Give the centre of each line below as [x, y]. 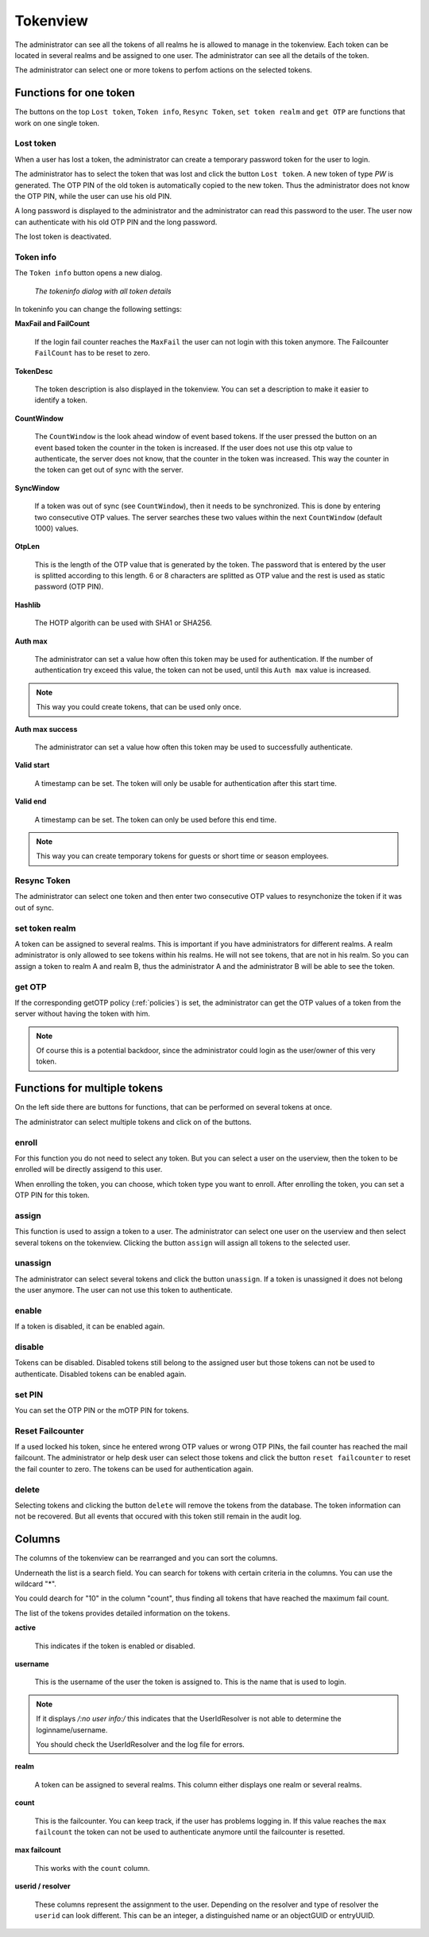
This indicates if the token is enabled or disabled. [115, 1646]
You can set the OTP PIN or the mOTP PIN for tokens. [102, 1410]
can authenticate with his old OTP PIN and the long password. [116, 222]
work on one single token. [57, 123]
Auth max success [46, 729]
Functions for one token [75, 93]
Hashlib [28, 605]
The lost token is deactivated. [63, 237]
